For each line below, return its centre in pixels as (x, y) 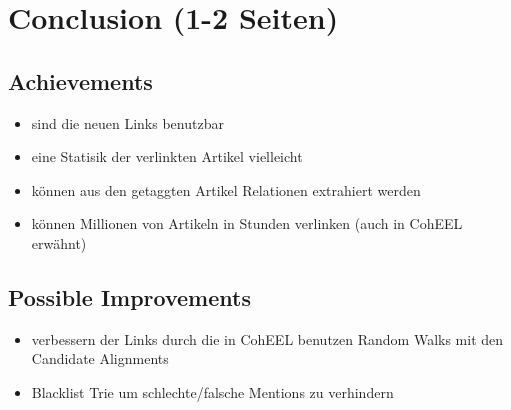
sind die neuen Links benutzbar (127, 122)
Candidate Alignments (100, 358)
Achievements (80, 80)
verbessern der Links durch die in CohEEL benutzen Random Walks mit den (267, 338)
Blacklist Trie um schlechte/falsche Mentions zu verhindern (212, 391)
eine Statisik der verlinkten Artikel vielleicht (167, 156)
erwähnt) (59, 242)
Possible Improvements (129, 296)
